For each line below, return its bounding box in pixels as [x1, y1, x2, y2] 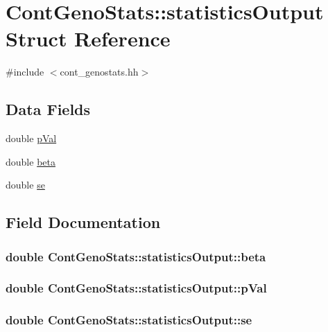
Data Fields [6, 98, 91, 120]
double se [6, 177, 45, 192]
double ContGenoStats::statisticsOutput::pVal [6, 279, 267, 297]
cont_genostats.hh [60, 64, 139, 79]
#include [6, 64, 44, 79]
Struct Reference [6, 24, 171, 53]
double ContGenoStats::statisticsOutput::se [6, 311, 252, 329]
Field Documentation [6, 211, 161, 233]
